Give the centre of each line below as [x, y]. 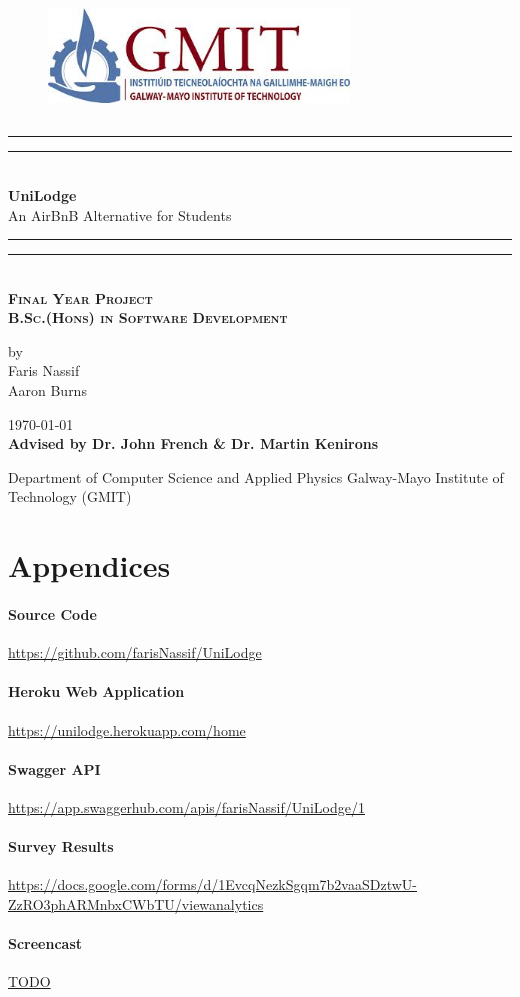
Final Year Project [80, 297]
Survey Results [61, 846]
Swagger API [54, 768]
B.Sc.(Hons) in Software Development [148, 317]
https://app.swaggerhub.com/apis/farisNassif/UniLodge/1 [186, 806]
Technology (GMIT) [70, 496]
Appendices [89, 565]
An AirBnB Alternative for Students [120, 214]
